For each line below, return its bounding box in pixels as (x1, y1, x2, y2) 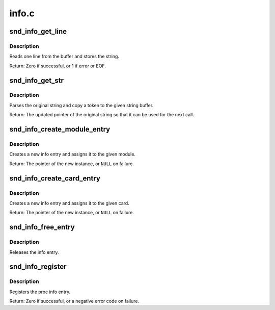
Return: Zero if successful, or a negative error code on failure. (9, 298, 140, 304)
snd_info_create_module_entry (9, 125, 111, 134)
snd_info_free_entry (9, 223, 75, 231)
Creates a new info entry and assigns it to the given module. (9, 151, 136, 158)
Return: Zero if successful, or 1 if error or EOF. (9, 63, 106, 69)
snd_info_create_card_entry (9, 174, 100, 183)
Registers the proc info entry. (9, 289, 71, 295)
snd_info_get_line (9, 27, 67, 36)
